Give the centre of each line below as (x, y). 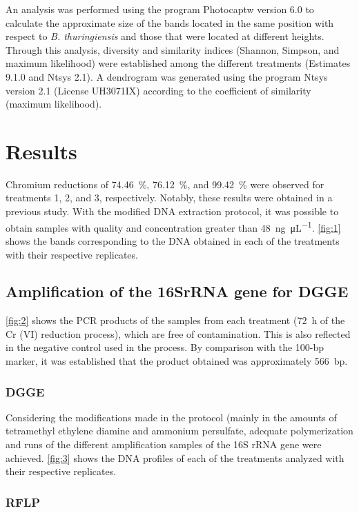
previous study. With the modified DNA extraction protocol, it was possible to (172, 211)
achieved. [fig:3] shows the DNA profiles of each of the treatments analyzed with (175, 457)
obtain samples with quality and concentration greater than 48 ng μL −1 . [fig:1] (173, 226)
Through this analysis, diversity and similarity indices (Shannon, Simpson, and (173, 49)
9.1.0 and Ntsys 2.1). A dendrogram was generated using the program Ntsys (167, 76)
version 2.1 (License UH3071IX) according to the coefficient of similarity (158, 90)
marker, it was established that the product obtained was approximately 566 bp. (177, 361)
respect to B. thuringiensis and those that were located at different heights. (165, 36)
